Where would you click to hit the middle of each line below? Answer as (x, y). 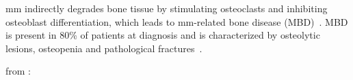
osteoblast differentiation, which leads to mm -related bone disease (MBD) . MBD (177, 21)
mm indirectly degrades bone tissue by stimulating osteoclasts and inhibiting (167, 8)
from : (18, 71)
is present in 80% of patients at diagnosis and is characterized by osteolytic (163, 35)
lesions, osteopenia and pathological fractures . (104, 48)
